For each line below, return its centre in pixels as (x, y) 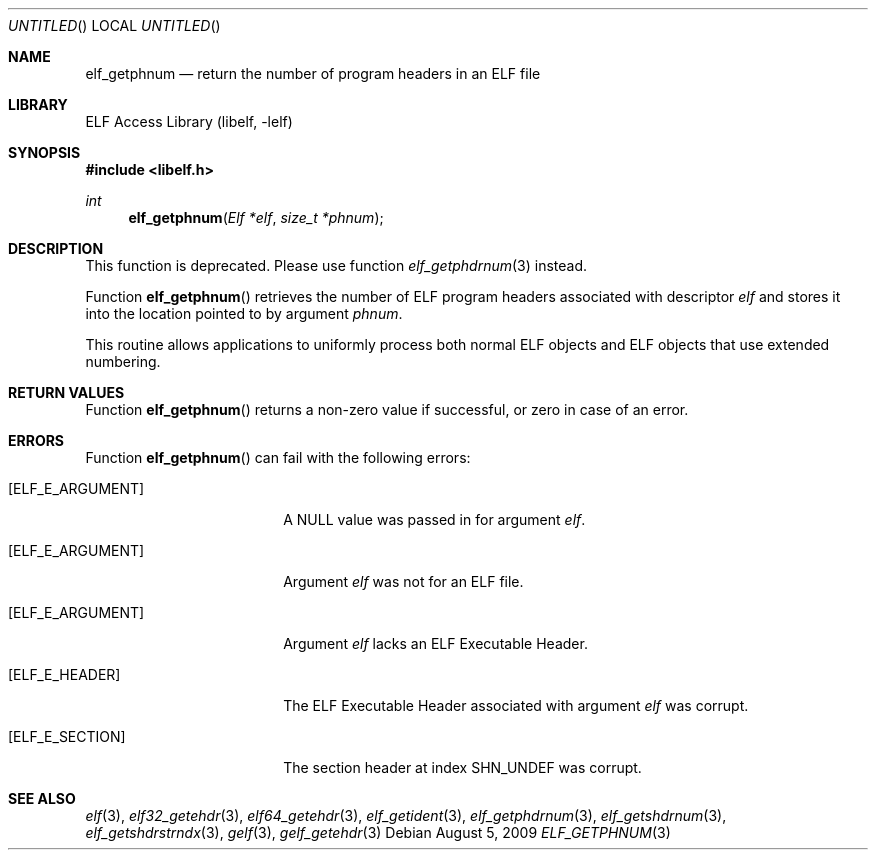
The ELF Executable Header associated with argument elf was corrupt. (516, 705)
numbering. (123, 361)
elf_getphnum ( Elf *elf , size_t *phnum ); (256, 217)
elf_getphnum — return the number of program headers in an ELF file (313, 73)
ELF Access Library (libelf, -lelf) (189, 121)
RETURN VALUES (66, 392)
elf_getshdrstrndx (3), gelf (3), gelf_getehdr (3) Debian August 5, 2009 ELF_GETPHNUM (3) (378, 832)
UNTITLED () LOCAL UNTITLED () (114, 25)
